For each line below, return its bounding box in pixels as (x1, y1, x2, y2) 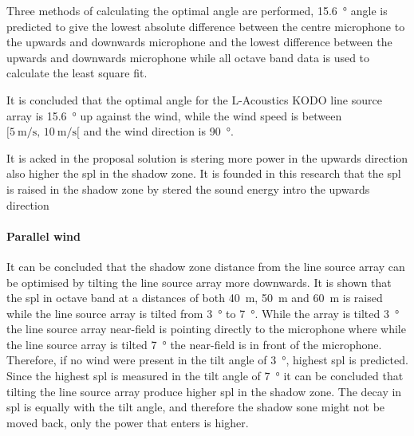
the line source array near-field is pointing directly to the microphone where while (6, 320, 406, 337)
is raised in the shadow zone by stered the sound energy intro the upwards (6, 180, 370, 197)
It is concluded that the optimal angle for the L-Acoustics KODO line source (6, 91, 382, 108)
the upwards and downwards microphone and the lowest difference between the (6, 33, 392, 50)
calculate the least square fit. (6, 65, 148, 81)
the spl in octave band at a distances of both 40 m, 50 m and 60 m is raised (6, 289, 383, 306)
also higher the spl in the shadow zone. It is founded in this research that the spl (6, 165, 401, 182)
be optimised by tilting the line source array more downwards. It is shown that (6, 273, 392, 290)
